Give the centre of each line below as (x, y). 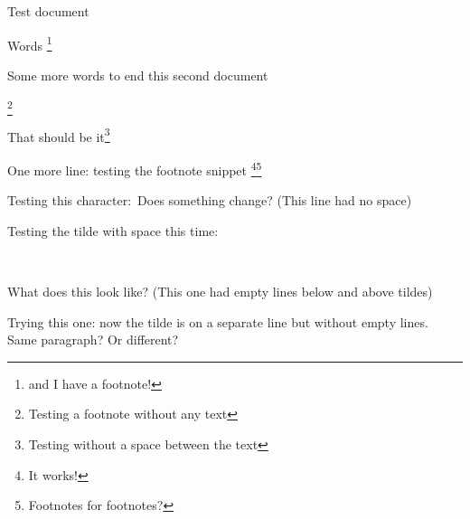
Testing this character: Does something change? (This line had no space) (210, 200)
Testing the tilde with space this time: (113, 230)
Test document (48, 11)
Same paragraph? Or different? (93, 340)
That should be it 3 (59, 135)
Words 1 (30, 43)
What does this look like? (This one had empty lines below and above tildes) (220, 292)
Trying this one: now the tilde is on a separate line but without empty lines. (218, 321)
